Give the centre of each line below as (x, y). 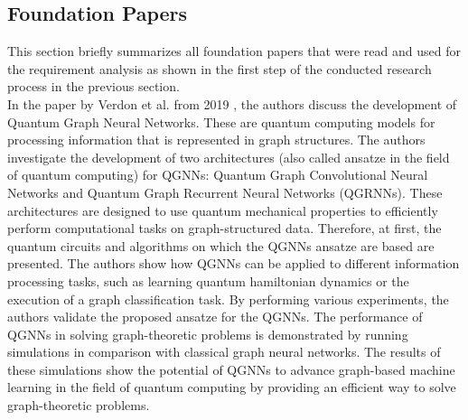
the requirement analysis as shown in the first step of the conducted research (220, 68)
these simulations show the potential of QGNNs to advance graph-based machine (231, 369)
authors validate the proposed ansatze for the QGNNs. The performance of (215, 317)
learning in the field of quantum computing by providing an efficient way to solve (232, 387)
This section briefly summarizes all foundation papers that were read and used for (234, 51)
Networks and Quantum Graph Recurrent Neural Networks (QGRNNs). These (225, 192)
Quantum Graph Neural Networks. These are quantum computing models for (221, 121)
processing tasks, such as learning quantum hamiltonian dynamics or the (208, 280)
